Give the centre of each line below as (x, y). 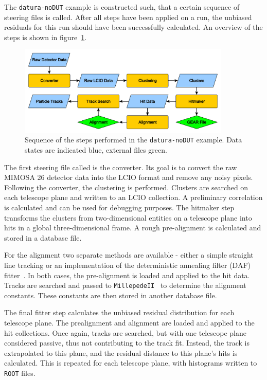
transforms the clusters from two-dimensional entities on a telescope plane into (128, 217)
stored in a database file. (43, 237)
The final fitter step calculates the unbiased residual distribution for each (119, 312)
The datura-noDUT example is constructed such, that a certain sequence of (122, 7)
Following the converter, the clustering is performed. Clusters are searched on (126, 187)
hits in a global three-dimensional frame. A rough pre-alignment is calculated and (133, 228)
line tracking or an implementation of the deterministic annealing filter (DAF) (127, 265)
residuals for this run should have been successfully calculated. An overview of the (133, 27)
